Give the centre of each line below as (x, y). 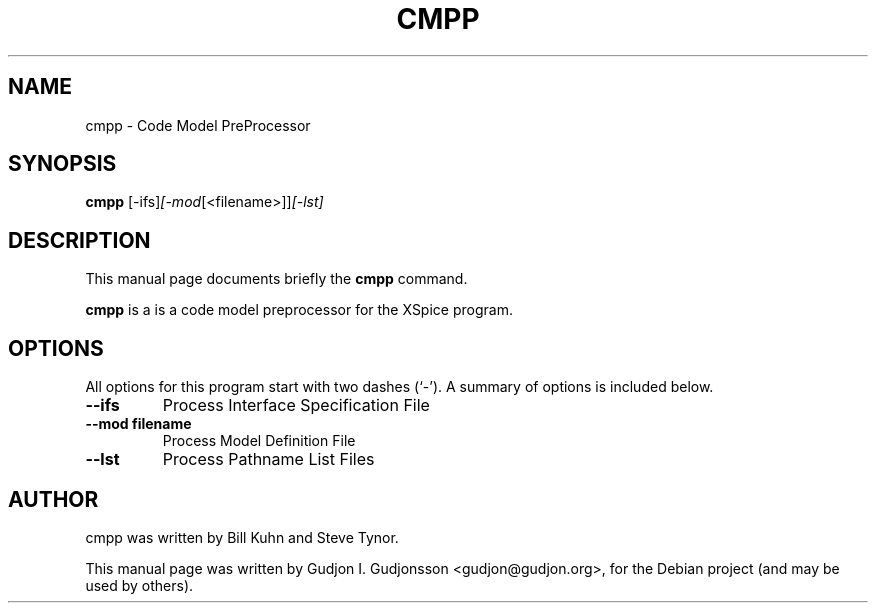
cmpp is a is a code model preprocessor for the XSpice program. (299, 310)
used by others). (139, 585)
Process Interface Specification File (296, 405)
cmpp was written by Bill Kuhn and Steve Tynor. (242, 537)
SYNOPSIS (62, 164)
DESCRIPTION (79, 240)
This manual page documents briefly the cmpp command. (276, 279)
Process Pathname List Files (268, 459)
